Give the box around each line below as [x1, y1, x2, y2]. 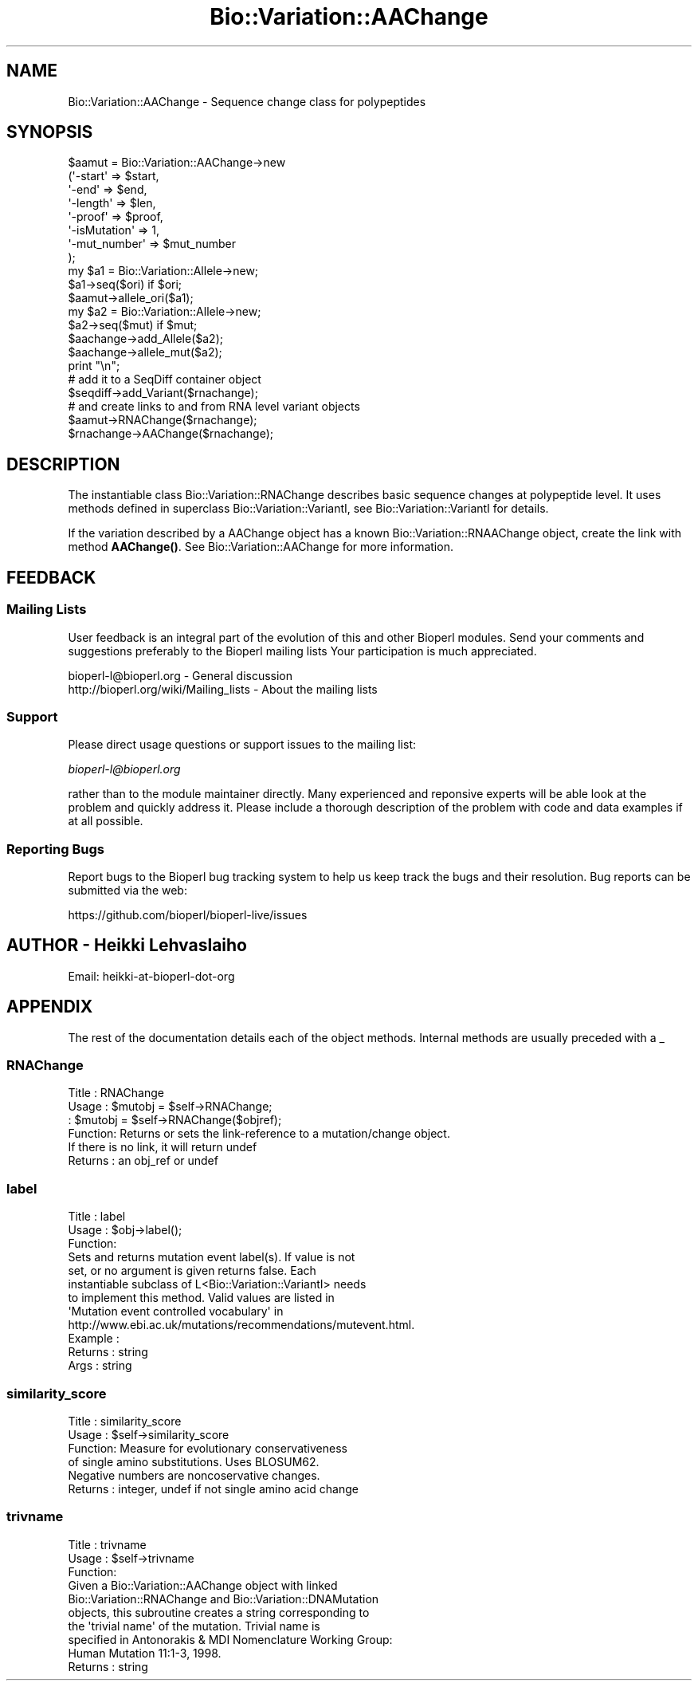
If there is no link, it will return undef [68, 1140, 257, 1154]
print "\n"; [68, 359, 120, 373]
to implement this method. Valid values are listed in [68, 1291, 335, 1305]
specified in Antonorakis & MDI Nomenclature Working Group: [68, 1632, 393, 1646]
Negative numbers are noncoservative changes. [68, 1468, 320, 1482]
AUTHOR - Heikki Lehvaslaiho [6, 935, 247, 956]
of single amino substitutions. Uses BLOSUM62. [68, 1454, 320, 1469]
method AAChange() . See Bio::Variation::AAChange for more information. [68, 540, 453, 554]
